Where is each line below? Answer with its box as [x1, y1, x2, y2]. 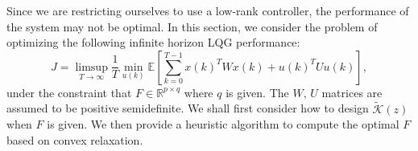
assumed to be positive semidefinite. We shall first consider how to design [6, 100, 369, 116]
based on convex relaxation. [6, 131, 143, 148]
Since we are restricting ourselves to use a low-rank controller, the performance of [6, 2, 409, 18]
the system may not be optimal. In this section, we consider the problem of [6, 18, 378, 35]
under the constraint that [6, 84, 132, 100]
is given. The [226, 84, 289, 100]
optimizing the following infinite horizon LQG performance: [6, 34, 300, 51]
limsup [75, 61, 108, 73]
